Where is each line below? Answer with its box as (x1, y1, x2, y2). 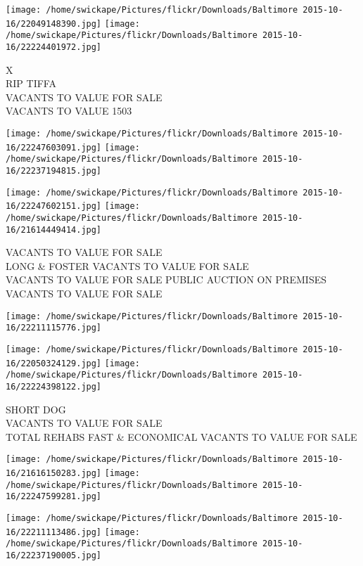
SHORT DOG (6, 401, 66, 416)
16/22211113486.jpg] (6, 527, 102, 537)
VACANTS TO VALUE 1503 (6, 103, 132, 118)
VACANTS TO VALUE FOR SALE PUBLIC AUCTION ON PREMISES (6, 272, 326, 287)
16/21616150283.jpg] (6, 468, 102, 478)
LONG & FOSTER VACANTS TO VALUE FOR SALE (6, 258, 249, 273)
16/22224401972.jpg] (6, 41, 102, 52)
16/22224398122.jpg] (6, 381, 102, 392)
